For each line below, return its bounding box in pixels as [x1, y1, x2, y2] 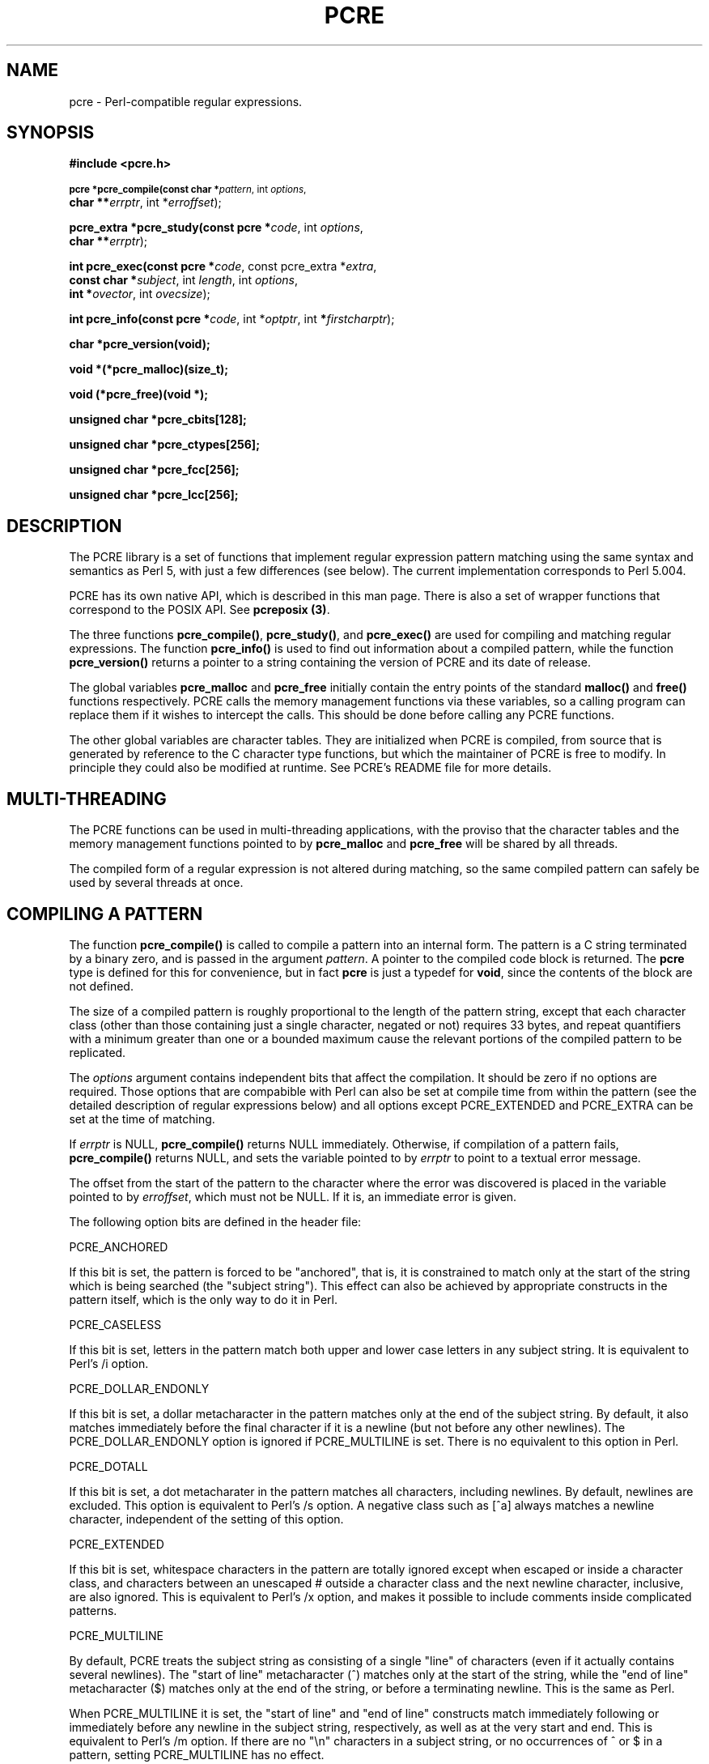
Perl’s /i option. [69, 1356, 149, 1370]
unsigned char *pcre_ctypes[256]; [69, 437, 260, 452]
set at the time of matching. [69, 1111, 215, 1126]
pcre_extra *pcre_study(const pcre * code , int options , [69, 220, 363, 235]
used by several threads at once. [69, 876, 244, 890]
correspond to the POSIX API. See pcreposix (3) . [69, 603, 330, 617]
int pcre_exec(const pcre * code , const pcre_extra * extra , [69, 259, 377, 274]
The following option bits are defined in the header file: [69, 1214, 362, 1229]
